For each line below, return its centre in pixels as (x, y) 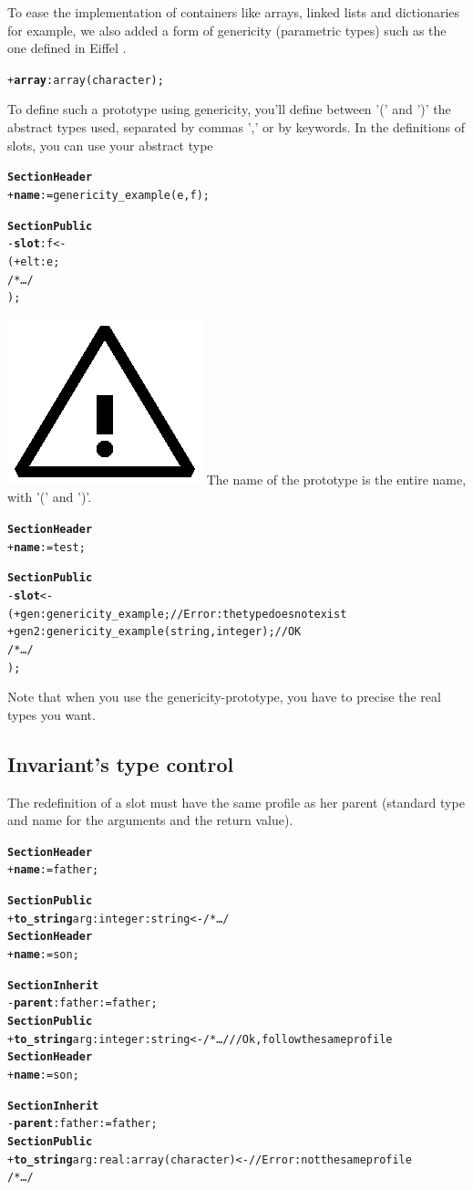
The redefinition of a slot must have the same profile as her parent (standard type (236, 802)
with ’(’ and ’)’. (50, 497)
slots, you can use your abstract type (110, 145)
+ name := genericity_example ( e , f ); (109, 195)
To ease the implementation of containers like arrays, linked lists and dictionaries (234, 12)
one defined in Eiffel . (67, 48)
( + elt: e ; (34, 261)
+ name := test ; (46, 547)
